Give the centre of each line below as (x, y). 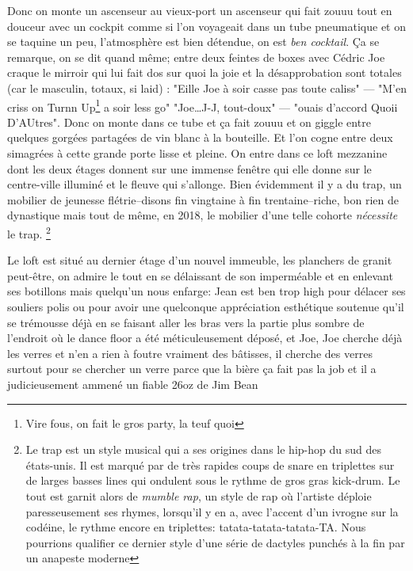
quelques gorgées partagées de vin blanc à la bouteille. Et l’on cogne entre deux (200, 137)
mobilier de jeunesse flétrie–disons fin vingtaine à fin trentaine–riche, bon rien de (203, 199)
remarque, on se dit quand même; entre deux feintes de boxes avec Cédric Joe (196, 57)
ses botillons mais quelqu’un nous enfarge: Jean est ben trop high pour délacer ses (206, 291)
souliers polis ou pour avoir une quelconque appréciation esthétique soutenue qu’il (206, 306)
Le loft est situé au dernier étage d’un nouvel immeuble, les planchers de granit (200, 260)
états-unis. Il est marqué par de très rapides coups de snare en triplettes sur (210, 464)
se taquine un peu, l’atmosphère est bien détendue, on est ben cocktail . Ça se (193, 42)
